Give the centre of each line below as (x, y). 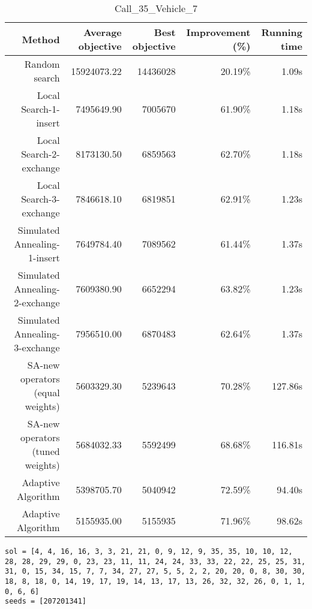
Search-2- (40, 154)
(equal (47, 392)
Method (41, 39)
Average (103, 32)
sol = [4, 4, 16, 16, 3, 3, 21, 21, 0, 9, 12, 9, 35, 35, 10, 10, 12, (149, 551)
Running (282, 32)
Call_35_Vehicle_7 (156, 8)
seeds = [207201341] (46, 602)
